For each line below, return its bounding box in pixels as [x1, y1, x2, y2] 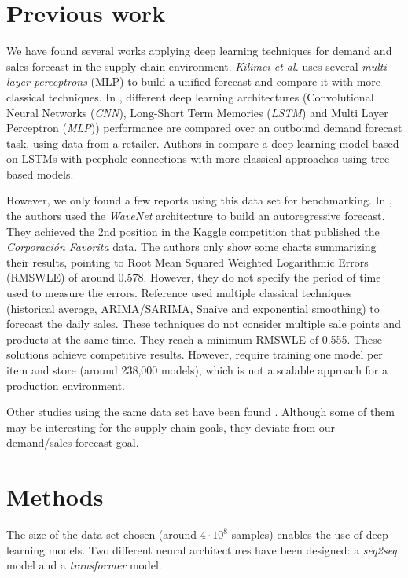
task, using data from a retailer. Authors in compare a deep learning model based [6, 134, 399, 151]
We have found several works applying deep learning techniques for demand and [6, 42, 392, 59]
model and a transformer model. [6, 557, 162, 573]
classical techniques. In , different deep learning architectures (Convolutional [6, 88, 374, 105]
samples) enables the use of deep [231, 526, 388, 543]
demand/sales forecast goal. [6, 434, 139, 451]
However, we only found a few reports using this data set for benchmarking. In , [6, 192, 392, 208]
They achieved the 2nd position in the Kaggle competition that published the [6, 223, 380, 239]
